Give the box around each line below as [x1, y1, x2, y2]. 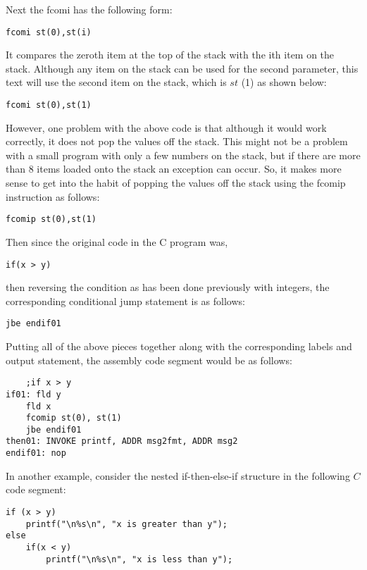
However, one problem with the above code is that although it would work [6, 120, 327, 135]
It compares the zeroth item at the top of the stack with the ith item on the [6, 47, 335, 62]
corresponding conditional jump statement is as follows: [6, 293, 245, 308]
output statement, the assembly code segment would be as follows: [6, 352, 292, 367]
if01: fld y [6, 389, 61, 399]
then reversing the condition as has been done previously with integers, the [6, 280, 330, 295]
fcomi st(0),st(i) [6, 27, 92, 37]
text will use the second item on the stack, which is [6, 75, 227, 89]
